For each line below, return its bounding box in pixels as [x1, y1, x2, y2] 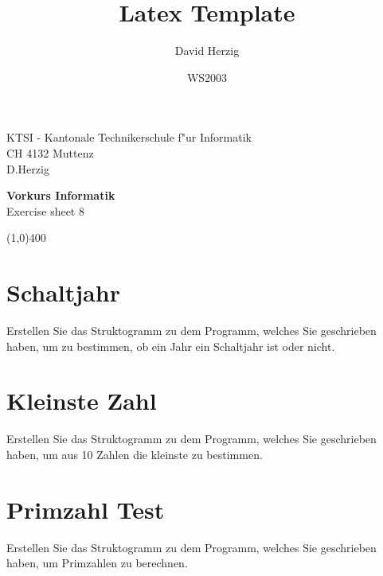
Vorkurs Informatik [6, 187, 115, 204]
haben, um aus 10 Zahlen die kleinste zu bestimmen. [6, 446, 263, 462]
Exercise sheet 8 [6, 202, 84, 219]
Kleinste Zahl [6, 384, 157, 417]
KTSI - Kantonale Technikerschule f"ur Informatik [6, 129, 252, 146]
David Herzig [174, 42, 240, 59]
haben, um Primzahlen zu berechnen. [6, 555, 188, 571]
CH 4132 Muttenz [6, 144, 94, 161]
